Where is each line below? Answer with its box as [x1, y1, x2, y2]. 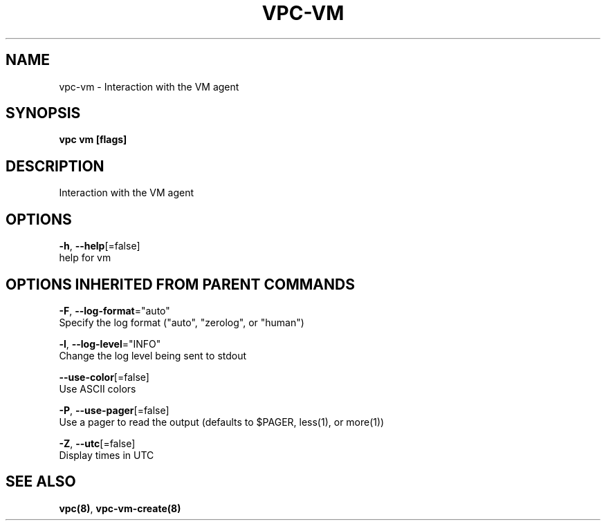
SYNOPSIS [6, 104, 81, 122]
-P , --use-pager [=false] [59, 404, 169, 416]
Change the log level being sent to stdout [59, 349, 247, 361]
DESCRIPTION [6, 157, 104, 175]
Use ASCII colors [59, 382, 136, 395]
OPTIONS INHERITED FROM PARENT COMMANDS [6, 275, 355, 293]
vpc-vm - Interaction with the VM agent [59, 80, 239, 93]
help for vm [59, 252, 111, 264]
